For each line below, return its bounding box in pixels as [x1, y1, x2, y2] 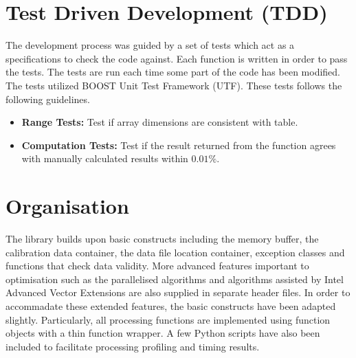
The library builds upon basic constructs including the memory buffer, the [5, 232, 319, 245]
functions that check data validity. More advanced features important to [5, 258, 309, 273]
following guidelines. [5, 91, 90, 106]
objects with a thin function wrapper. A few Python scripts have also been [5, 326, 320, 340]
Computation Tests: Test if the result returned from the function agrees [21, 137, 336, 152]
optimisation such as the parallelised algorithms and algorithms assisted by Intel [5, 271, 344, 286]
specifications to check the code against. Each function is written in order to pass [5, 51, 348, 65]
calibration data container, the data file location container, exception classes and [5, 245, 345, 259]
